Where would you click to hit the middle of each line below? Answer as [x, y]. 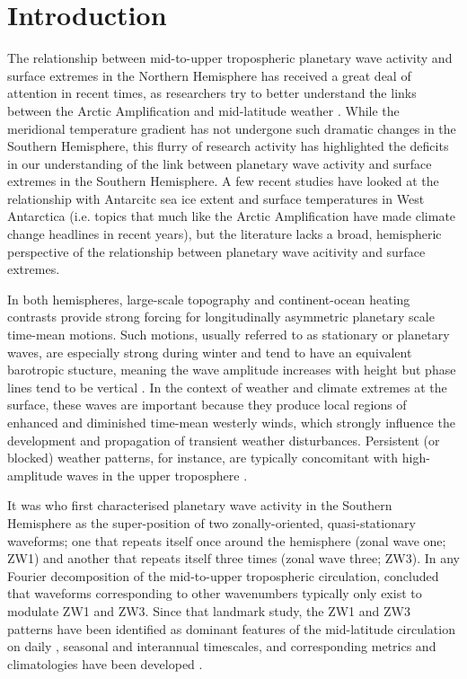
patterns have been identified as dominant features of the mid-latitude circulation [231, 628]
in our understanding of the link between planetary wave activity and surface [220, 163]
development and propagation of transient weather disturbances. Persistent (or [224, 440]
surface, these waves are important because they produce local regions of [207, 405]
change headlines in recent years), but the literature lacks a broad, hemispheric [225, 234]
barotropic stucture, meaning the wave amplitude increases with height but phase [232, 370]
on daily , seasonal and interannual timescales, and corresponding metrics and [222, 646]
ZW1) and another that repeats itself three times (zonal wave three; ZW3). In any [233, 558]
